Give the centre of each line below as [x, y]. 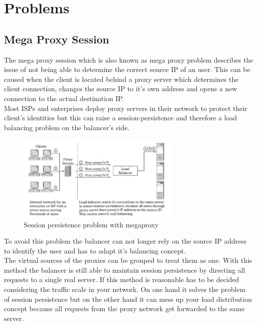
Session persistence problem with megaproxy [91, 224]
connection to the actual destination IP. [64, 98]
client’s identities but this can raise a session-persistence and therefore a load [121, 118]
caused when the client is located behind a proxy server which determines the [121, 79]
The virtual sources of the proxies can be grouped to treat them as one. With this [128, 260]
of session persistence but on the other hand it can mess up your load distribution [128, 299]
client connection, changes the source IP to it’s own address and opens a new [121, 89]
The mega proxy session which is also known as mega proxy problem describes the [128, 59]
